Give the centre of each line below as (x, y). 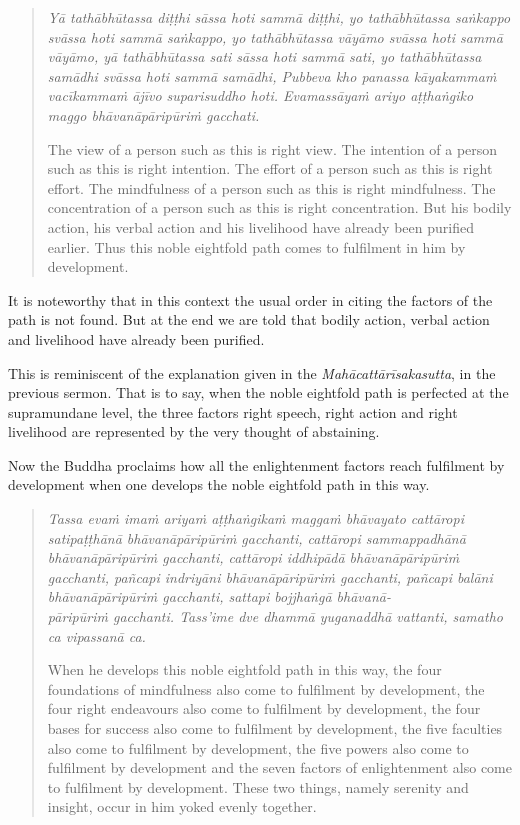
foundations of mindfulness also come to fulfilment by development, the (266, 688)
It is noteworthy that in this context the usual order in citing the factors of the (250, 299)
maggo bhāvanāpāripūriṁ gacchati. (153, 114)
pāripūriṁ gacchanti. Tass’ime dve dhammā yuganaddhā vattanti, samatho (275, 616)
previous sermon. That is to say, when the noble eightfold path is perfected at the (258, 392)
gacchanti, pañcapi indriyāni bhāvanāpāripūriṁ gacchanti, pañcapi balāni (270, 576)
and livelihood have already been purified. (136, 338)
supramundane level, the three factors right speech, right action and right (233, 411)
